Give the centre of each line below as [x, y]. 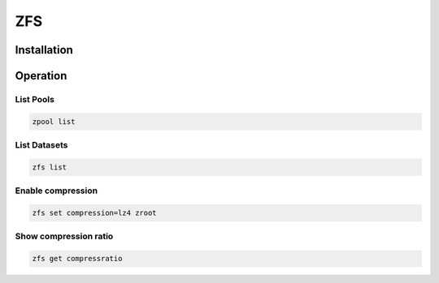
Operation [41, 76]
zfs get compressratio [77, 259]
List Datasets [41, 145]
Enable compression [56, 191]
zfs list [50, 167]
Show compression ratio [64, 237]
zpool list [54, 121]
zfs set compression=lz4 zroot [95, 213]
